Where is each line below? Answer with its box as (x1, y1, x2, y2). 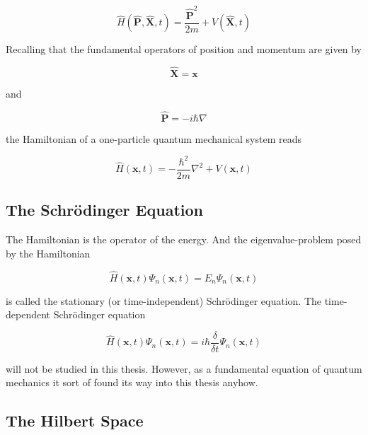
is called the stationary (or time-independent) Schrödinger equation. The (6, 293, 322, 308)
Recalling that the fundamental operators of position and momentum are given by (6, 42, 362, 57)
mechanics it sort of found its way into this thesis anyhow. (6, 375, 258, 390)
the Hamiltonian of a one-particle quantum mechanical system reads (6, 131, 301, 146)
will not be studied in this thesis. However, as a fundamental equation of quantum (6, 361, 362, 376)
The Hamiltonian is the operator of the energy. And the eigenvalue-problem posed (6, 232, 362, 247)
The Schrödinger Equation (6, 199, 203, 221)
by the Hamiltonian (6, 245, 91, 260)
